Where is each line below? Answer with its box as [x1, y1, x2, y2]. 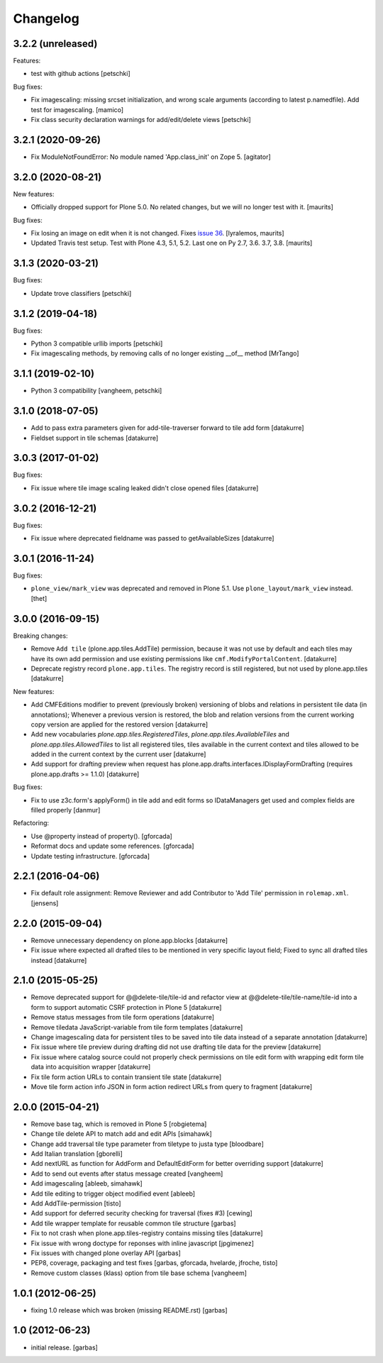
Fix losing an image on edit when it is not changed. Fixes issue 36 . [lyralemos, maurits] [30, 229, 284, 237]
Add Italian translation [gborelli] [30, 1149, 123, 1158]
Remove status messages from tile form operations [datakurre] [30, 1013, 215, 1022]
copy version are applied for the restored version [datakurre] [30, 720, 209, 729]
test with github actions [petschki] [30, 70, 131, 78]
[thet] [30, 594, 48, 602]
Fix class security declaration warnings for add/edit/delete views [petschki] [30, 116, 251, 124]
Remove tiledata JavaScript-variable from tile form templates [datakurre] [30, 1022, 243, 1032]
